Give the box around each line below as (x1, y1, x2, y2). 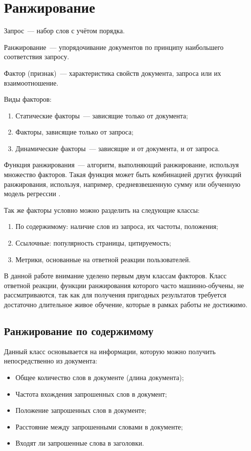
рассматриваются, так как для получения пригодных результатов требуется (4, 290, 227, 300)
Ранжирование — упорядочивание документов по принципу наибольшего (4, 42, 224, 52)
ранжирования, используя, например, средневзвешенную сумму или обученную (4, 179, 241, 189)
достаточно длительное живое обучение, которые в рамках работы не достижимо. (4, 299, 248, 309)
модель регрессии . (4, 188, 61, 199)
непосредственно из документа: (4, 356, 97, 366)
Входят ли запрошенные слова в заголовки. (15, 438, 144, 448)
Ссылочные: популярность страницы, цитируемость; (15, 238, 171, 248)
